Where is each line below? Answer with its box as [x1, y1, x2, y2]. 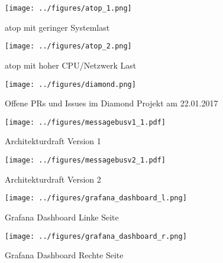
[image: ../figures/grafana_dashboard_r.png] [5, 232, 187, 241]
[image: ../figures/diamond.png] [5, 80, 136, 89]
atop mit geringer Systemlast [5, 21, 110, 33]
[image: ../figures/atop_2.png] [5, 42, 132, 51]
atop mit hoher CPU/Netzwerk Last [5, 59, 137, 71]
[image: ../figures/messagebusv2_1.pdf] [5, 156, 166, 164]
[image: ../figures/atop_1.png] [5, 4, 132, 12]
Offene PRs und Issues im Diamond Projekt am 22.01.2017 [5, 97, 218, 109]
